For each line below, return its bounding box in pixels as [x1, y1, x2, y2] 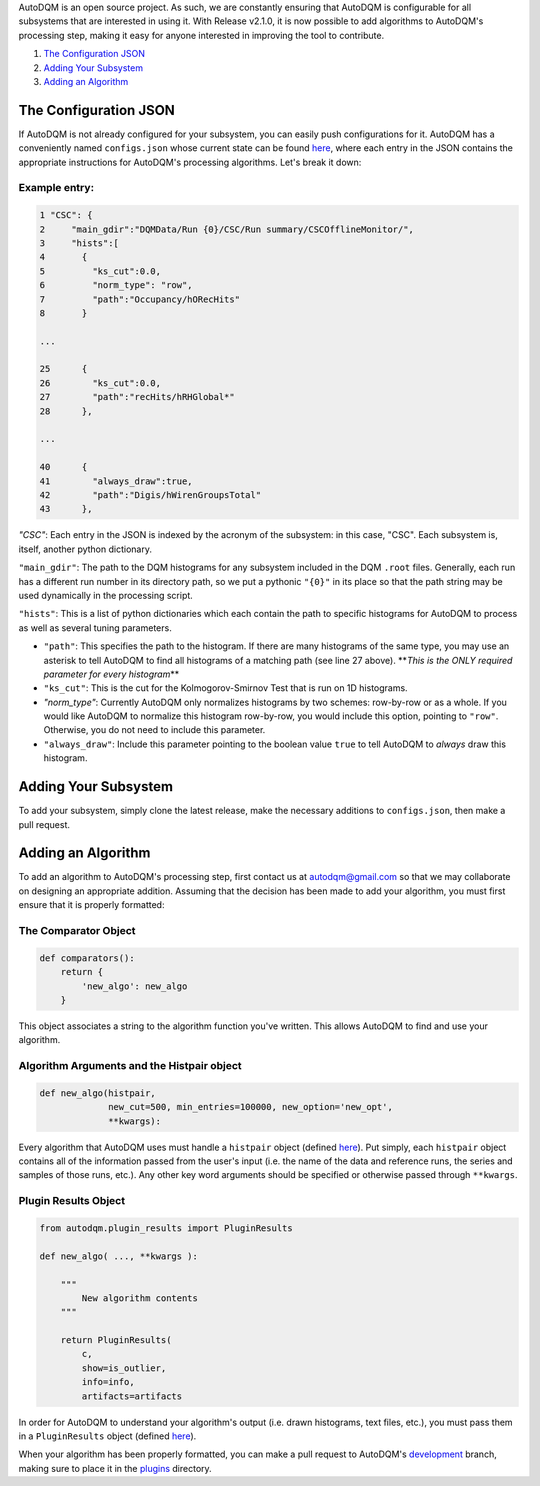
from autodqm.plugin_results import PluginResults [39, 1222, 294, 1234]
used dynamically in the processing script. [18, 589, 194, 601]
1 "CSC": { [39, 210, 93, 221]
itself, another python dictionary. [18, 543, 152, 555]
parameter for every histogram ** [43, 668, 180, 680]
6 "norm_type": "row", [39, 280, 194, 291]
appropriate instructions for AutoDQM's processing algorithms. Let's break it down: [18, 156, 362, 168]
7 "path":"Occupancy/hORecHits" [39, 293, 240, 305]
